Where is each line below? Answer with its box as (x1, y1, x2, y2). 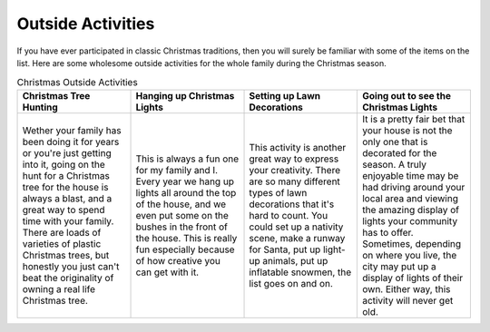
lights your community (361, 214, 458, 227)
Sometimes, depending (361, 237, 462, 249)
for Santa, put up (249, 243, 321, 256)
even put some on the (135, 209, 229, 221)
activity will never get (361, 294, 454, 307)
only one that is (361, 135, 428, 148)
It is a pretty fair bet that (361, 112, 465, 125)
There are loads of (22, 226, 102, 239)
